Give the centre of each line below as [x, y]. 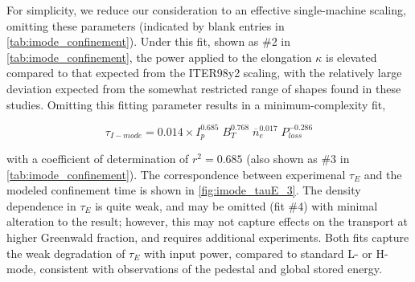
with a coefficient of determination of [98, 159]
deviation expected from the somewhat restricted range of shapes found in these [204, 88]
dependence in [41, 205]
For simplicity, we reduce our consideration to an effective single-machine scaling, [206, 10]
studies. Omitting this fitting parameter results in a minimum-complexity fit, [196, 104]
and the [383, 174]
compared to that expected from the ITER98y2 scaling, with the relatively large [204, 73]
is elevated [351, 57]
